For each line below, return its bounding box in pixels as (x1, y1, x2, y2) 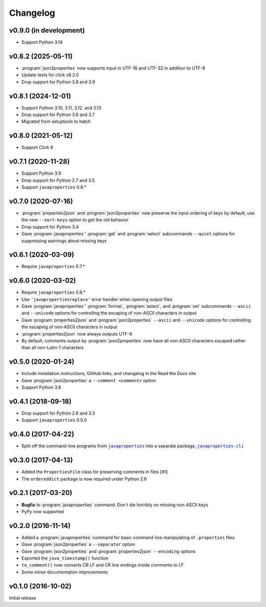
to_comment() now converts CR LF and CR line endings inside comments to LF (21, 562, 184, 568)
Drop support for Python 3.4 (21, 224, 79, 229)
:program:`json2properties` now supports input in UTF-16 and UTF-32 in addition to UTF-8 (21, 65, 205, 71)
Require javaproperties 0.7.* (21, 264, 85, 269)
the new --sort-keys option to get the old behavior (21, 217, 129, 223)
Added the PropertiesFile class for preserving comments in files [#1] (21, 469, 168, 475)
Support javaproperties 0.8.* (21, 184, 87, 190)
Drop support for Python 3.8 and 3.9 (21, 79, 96, 85)
